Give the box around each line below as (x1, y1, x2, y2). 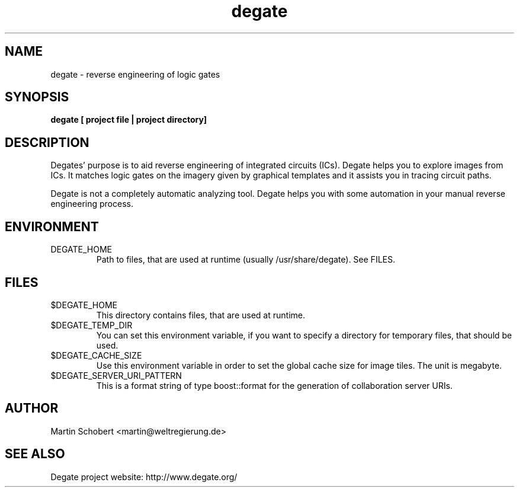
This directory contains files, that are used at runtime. (96, 309, 305, 320)
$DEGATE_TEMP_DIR (50, 320, 133, 330)
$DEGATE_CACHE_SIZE (50, 350, 142, 360)
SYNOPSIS (5, 90, 69, 105)
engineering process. (50, 199, 133, 209)
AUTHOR (5, 401, 59, 416)
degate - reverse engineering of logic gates (50, 69, 220, 79)
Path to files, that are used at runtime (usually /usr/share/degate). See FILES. (96, 254, 395, 265)
